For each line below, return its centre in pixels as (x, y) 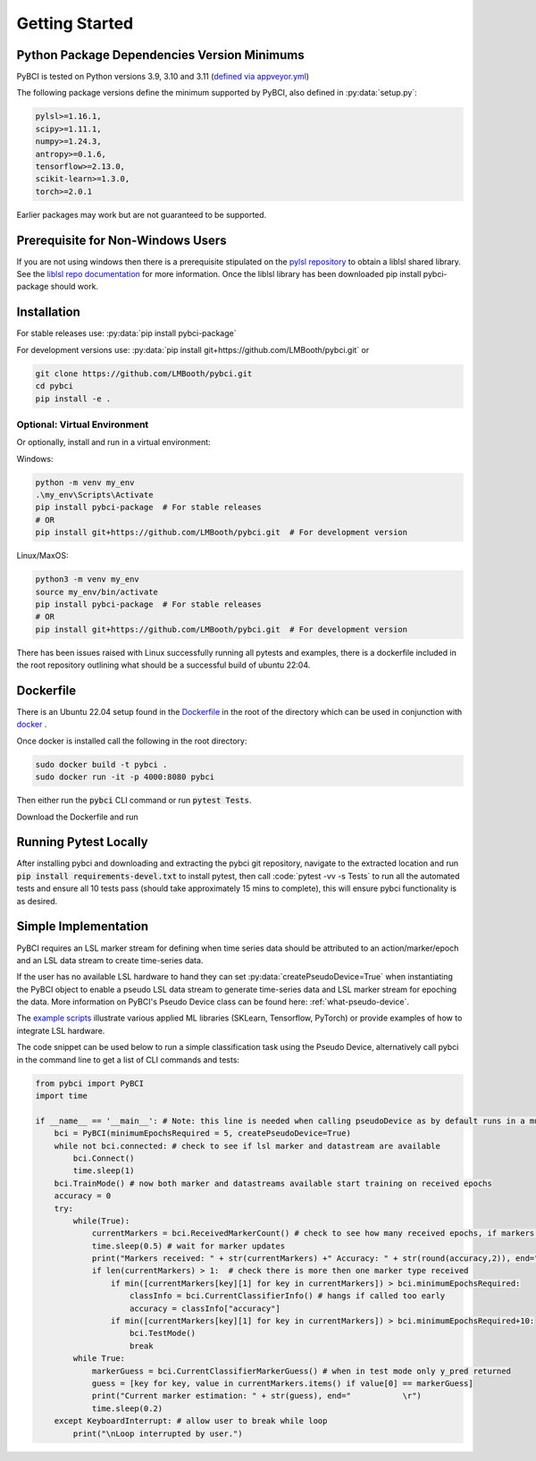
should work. (74, 287)
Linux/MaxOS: (42, 556)
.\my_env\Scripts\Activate (94, 495)
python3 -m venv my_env (88, 579)
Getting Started (75, 23)
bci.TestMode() (163, 1333)
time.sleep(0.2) (127, 1408)
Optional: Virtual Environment (83, 424)
